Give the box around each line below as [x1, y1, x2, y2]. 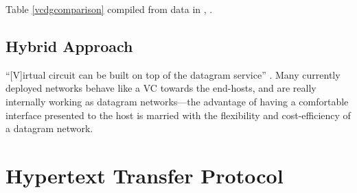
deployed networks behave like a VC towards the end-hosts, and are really [5, 81, 316, 95]
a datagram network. [5, 121, 93, 136]
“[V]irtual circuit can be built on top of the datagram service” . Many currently [5, 67, 341, 81]
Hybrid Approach [5, 35, 133, 56]
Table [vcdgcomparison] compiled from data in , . [5, 2, 213, 16]
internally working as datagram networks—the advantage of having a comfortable [5, 94, 349, 108]
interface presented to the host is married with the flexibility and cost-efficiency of [5, 107, 351, 122]
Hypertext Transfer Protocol [5, 161, 284, 189]
